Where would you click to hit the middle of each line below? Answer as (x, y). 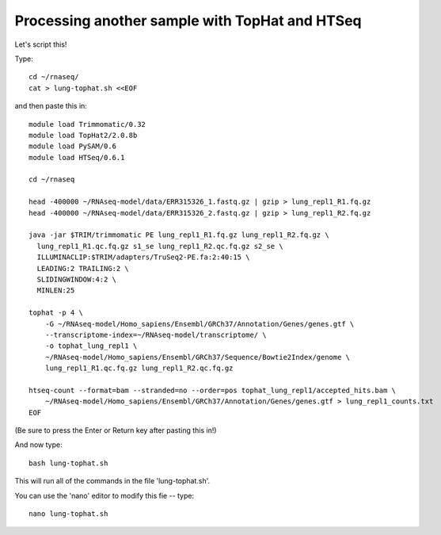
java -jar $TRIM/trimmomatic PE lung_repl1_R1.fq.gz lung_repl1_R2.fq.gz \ (179, 235)
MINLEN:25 (56, 290)
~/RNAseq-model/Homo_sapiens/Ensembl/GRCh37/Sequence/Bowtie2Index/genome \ (198, 357)
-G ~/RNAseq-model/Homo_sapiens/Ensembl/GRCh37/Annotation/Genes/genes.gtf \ (200, 324)
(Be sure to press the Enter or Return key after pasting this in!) (116, 430)
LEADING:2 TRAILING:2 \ (83, 268)
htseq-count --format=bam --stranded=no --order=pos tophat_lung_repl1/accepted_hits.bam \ (212, 390)
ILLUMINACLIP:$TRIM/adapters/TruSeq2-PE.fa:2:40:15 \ (143, 257)
